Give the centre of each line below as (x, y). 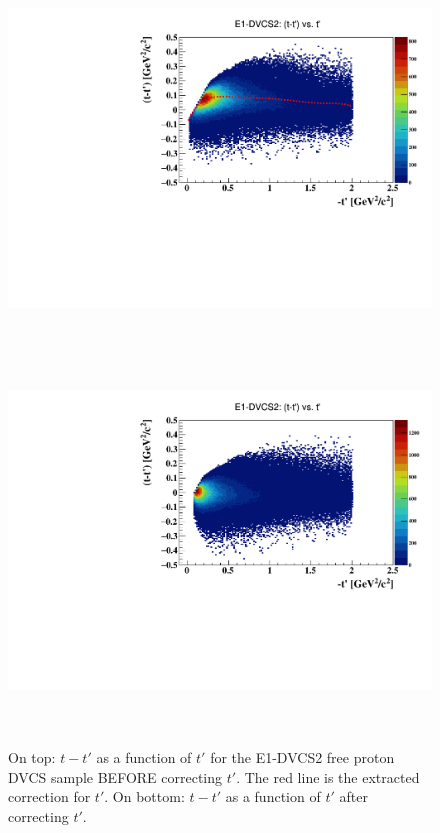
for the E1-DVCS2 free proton (302, 757)
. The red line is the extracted (328, 776)
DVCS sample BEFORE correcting (115, 776)
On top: (32, 757)
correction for (49, 796)
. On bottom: (144, 796)
